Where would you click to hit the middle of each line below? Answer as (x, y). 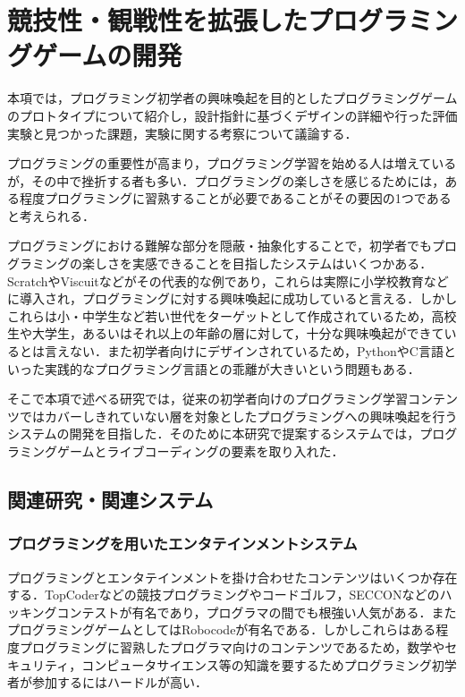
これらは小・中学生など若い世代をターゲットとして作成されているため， (220, 315)
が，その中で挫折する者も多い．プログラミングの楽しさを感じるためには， (226, 180)
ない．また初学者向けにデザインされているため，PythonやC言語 (256, 351)
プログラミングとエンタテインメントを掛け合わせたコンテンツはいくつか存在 (232, 577)
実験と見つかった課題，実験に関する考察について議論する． (182, 133)
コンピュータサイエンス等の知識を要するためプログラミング (257, 664)
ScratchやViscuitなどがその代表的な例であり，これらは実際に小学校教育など (228, 280)
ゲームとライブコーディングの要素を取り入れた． (200, 451)
